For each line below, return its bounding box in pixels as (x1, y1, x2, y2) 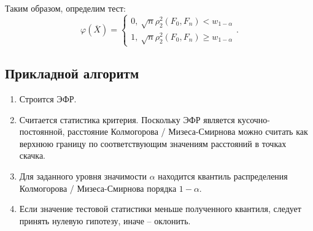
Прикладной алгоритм (5, 64, 139, 83)
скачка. (19, 149, 45, 162)
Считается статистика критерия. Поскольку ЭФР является (19, 113, 235, 126)
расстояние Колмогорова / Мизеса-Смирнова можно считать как (67, 125, 308, 138)
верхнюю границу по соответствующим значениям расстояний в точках (19, 137, 287, 150)
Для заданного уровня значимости (19, 170, 147, 183)
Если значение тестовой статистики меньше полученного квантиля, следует (19, 202, 301, 215)
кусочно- (238, 113, 270, 126)
